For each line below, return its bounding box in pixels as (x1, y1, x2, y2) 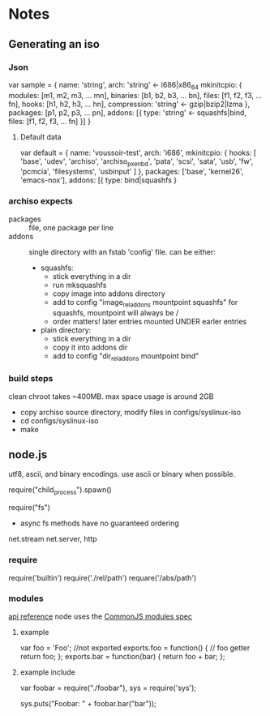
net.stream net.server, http (8, 534, 97, 544)
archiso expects (8, 195, 73, 207)
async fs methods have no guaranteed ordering (19, 518, 180, 528)
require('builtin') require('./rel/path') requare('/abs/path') (8, 572, 197, 582)
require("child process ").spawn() (8, 485, 112, 497)
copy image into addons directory (52, 289, 166, 298)
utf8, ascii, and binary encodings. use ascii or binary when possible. (8, 469, 236, 479)
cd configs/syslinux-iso (19, 415, 99, 426)
